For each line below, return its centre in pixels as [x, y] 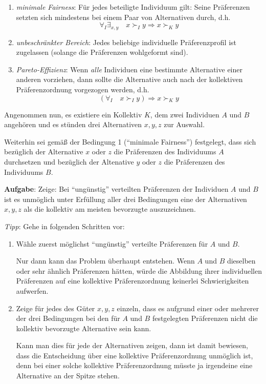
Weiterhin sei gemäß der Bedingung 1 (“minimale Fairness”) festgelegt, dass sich [130, 141]
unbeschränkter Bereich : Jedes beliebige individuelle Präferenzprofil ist [126, 42]
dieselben [241, 261]
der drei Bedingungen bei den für [68, 318]
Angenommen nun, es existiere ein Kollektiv [73, 114]
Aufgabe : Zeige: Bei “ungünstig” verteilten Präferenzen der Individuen [116, 189]
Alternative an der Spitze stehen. [68, 376]
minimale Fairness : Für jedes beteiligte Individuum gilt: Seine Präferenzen [133, 7]
